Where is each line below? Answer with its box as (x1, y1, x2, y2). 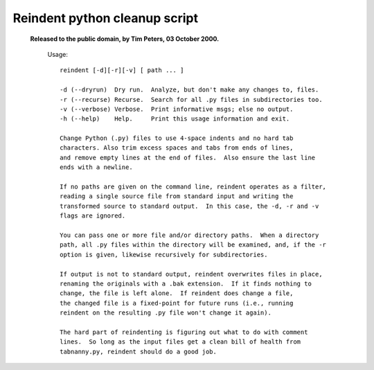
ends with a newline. (60, 164, 133, 171)
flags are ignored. (60, 212, 126, 220)
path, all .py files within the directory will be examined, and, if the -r (60, 241, 327, 249)
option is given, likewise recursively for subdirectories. (60, 250, 268, 258)
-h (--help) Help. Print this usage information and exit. (60, 115, 290, 123)
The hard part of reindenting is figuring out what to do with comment (60, 328, 308, 336)
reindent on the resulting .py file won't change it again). (60, 309, 271, 317)
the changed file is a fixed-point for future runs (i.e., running (60, 299, 294, 307)
